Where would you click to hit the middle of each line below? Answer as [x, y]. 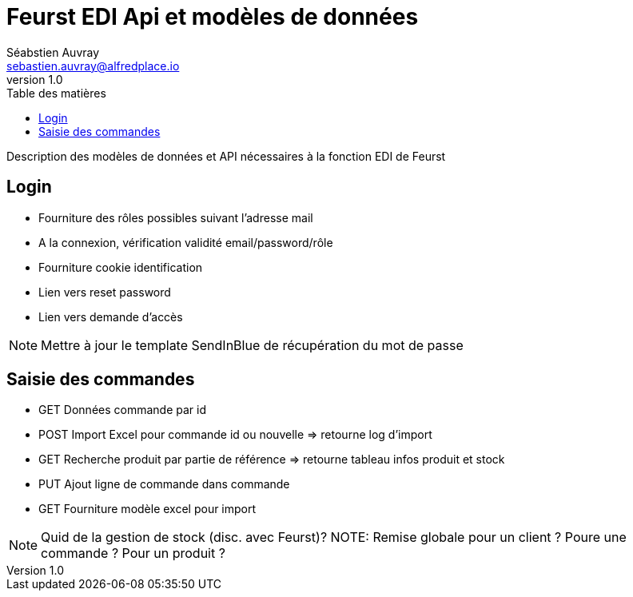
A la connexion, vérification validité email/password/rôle [186, 242]
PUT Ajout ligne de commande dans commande [164, 484]
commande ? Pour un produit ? [133, 553]
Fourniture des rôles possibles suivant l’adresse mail [176, 217]
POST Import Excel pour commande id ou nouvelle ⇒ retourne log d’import [235, 435]
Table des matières [56, 93]
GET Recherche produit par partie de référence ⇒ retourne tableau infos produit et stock [272, 460]
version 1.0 [35, 79]
